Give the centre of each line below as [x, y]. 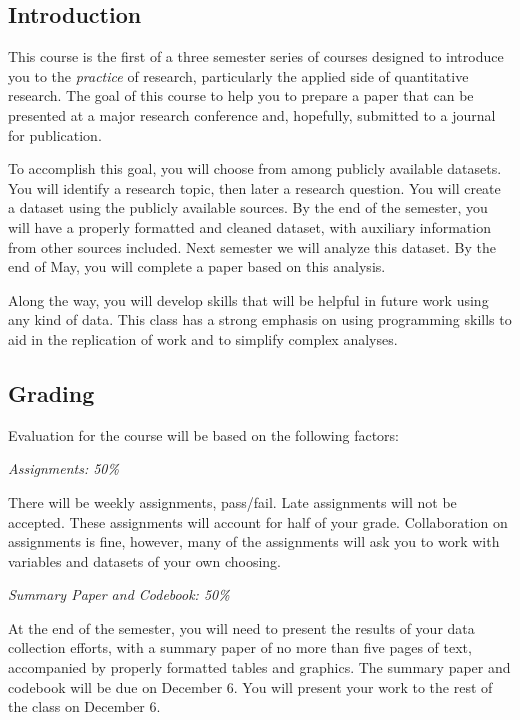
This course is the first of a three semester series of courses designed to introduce [256, 56]
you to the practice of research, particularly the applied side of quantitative [238, 75]
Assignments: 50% [63, 468]
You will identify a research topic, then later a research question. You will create [254, 187]
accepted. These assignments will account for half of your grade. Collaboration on [258, 521]
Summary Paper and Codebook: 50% [119, 594]
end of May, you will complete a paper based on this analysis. [197, 266]
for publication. [55, 134]
